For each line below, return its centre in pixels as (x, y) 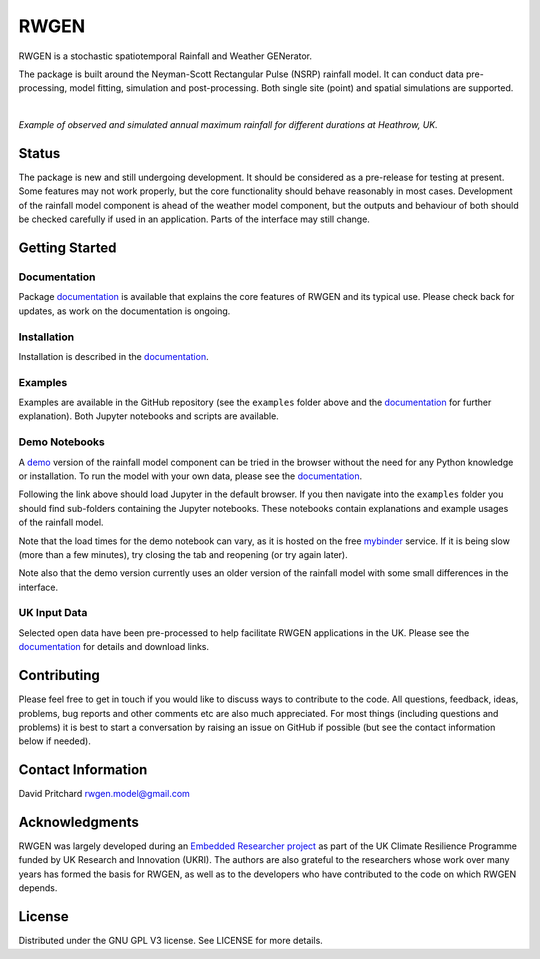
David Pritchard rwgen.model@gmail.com (104, 794)
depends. (38, 888)
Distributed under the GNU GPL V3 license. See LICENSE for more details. (171, 941)
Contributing (59, 675)
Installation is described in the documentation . (113, 356)
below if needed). (55, 741)
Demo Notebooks (61, 442)
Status (39, 153)
